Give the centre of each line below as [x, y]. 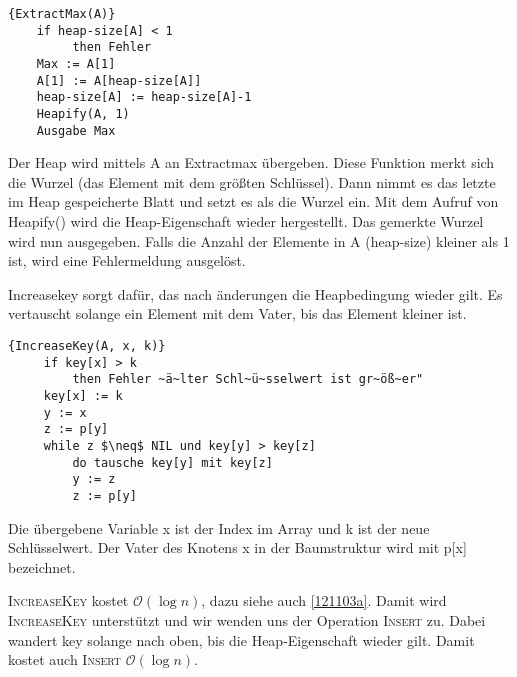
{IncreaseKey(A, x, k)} [87, 346]
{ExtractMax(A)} [62, 14]
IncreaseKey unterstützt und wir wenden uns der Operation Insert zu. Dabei [247, 619]
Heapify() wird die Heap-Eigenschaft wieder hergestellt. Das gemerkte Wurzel [246, 221]
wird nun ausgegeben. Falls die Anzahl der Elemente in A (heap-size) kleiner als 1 [259, 240]
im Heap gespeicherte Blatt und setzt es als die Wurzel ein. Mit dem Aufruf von [253, 201]
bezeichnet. [42, 566]
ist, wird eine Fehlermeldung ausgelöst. [127, 260]
